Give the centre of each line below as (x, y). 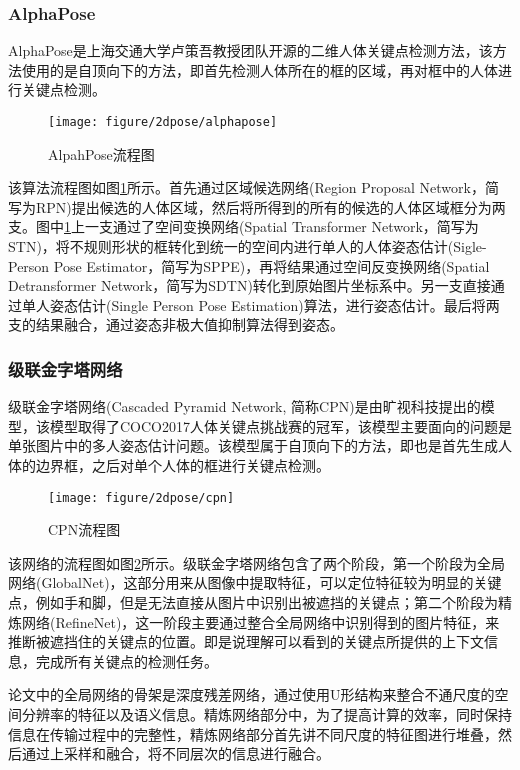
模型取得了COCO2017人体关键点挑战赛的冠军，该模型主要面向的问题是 (280, 425)
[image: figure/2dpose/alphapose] (163, 122)
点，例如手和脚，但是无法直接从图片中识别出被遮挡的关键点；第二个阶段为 (253, 602)
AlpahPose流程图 (101, 153)
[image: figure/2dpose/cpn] (141, 497)
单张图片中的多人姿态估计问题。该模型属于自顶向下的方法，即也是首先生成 (253, 445)
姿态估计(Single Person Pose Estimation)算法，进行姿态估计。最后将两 (274, 304)
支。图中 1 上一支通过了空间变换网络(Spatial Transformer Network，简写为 (243, 226)
